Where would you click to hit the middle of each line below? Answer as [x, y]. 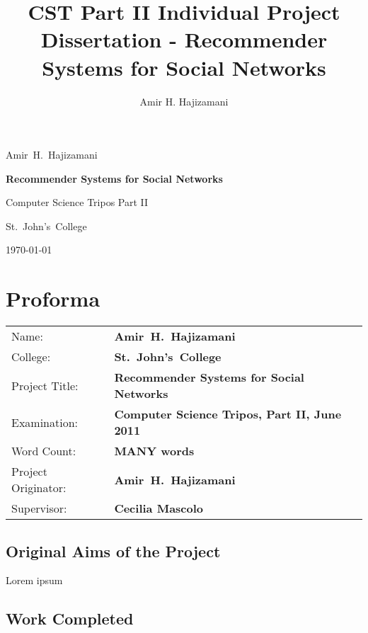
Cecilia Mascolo [159, 508]
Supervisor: [39, 508]
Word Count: [44, 451]
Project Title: [45, 385]
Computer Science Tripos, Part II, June [228, 414]
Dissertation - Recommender [184, 39]
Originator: [39, 488]
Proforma [53, 298]
